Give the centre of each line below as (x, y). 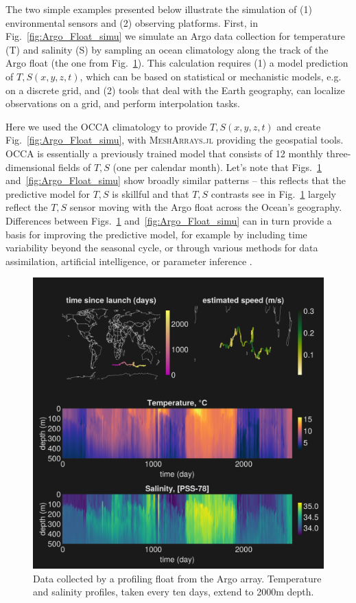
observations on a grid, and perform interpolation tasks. (123, 103)
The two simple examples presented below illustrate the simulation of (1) (159, 9)
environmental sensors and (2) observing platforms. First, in (132, 22)
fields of (75, 167)
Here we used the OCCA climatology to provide (106, 126)
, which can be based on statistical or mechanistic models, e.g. (211, 76)
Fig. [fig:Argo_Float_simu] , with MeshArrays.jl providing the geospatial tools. (175, 140)
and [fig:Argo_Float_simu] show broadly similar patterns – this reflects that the (176, 180)
